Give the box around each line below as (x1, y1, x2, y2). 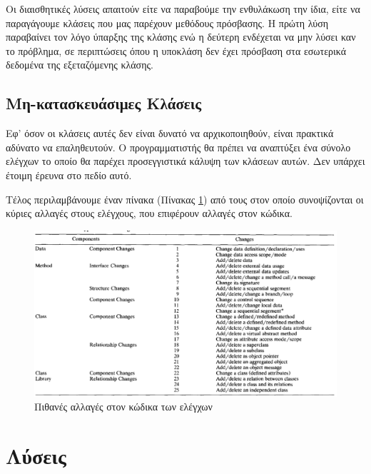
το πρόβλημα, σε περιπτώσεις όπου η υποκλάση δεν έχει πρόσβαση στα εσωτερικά (6, 43, 347, 58)
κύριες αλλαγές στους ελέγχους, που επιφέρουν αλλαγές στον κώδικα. (6, 206, 293, 221)
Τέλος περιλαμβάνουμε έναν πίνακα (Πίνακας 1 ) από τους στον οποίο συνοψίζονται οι (6, 191, 364, 206)
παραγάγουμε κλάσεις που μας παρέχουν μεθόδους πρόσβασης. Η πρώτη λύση (6, 15, 329, 30)
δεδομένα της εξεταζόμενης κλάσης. (6, 57, 153, 72)
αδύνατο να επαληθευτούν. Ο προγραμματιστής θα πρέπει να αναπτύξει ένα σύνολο (6, 139, 351, 154)
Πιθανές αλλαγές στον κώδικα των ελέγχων (34, 399, 213, 414)
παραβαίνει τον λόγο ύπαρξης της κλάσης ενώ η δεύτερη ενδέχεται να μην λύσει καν (6, 29, 356, 44)
